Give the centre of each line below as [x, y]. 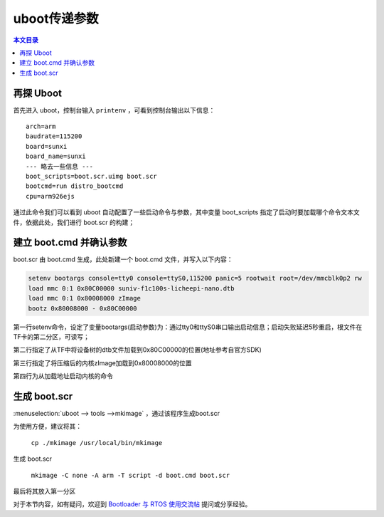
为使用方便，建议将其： [47, 427]
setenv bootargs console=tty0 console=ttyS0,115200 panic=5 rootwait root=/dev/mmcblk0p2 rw [195, 278]
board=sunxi [47, 146]
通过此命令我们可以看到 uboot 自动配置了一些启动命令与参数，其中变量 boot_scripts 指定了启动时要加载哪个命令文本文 [186, 212]
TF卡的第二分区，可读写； [52, 336]
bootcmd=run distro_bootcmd [75, 186]
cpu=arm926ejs [50, 196]
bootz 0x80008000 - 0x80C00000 [83, 308]
